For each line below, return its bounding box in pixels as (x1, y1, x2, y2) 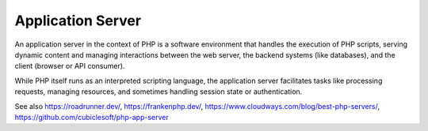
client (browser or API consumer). (14, 62, 125, 71)
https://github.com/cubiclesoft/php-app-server (14, 112, 170, 122)
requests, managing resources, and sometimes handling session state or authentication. (14, 87, 303, 96)
